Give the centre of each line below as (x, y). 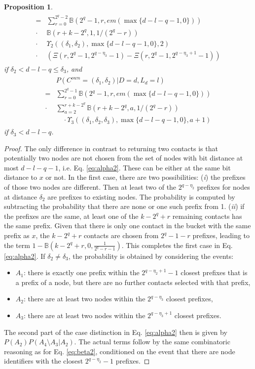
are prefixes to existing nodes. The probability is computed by (141, 196)
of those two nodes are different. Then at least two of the (90, 187)
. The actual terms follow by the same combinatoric (152, 342)
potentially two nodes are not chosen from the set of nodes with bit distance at (124, 158)
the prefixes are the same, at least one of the (71, 216)
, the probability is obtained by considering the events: (151, 256)
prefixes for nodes (223, 187)
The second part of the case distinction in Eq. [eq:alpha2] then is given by (116, 332)
